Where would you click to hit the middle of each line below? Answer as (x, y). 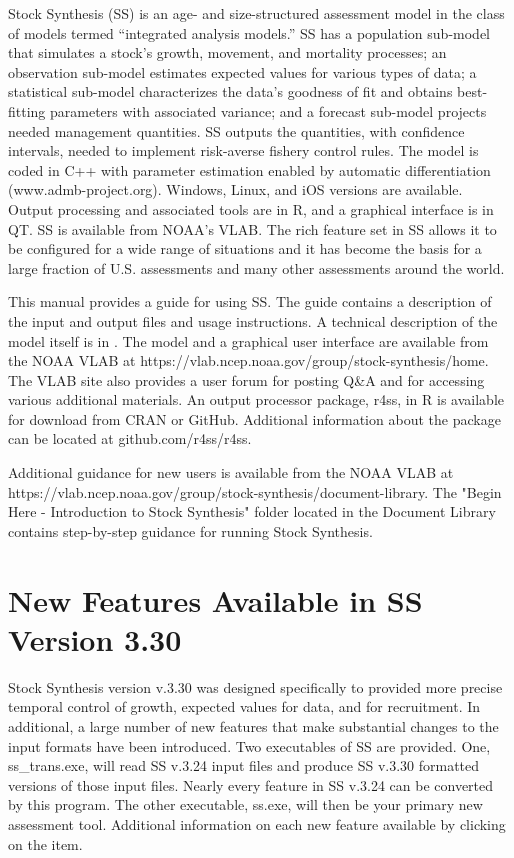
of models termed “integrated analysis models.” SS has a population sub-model (249, 32)
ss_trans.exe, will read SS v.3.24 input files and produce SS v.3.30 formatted (244, 765)
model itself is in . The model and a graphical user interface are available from (248, 340)
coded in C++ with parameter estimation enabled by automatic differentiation (249, 169)
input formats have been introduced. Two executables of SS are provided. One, (249, 745)
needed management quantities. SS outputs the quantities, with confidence (236, 130)
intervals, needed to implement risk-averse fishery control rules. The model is (243, 150)
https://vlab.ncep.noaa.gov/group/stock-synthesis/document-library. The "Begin (255, 491)
